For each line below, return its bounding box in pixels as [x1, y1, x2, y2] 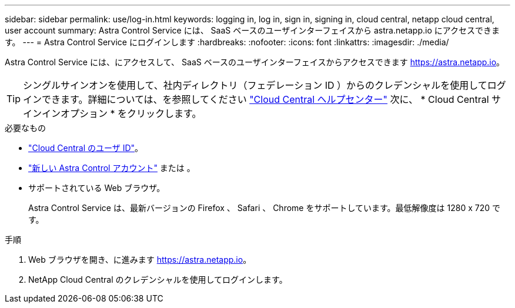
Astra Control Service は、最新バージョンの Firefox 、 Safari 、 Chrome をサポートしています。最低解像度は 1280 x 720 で [28, 203, 501, 213]
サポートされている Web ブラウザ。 [28, 183, 165, 193]
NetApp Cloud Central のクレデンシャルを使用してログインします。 [28, 274, 287, 284]
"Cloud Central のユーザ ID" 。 [28, 143, 143, 153]
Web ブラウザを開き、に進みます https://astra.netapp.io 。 [28, 255, 252, 265]
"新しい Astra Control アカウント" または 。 [28, 163, 195, 173]
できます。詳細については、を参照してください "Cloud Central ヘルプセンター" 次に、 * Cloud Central [42, 93, 489, 105]
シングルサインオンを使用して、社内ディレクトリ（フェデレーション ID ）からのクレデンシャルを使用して [23, 79, 487, 91]
